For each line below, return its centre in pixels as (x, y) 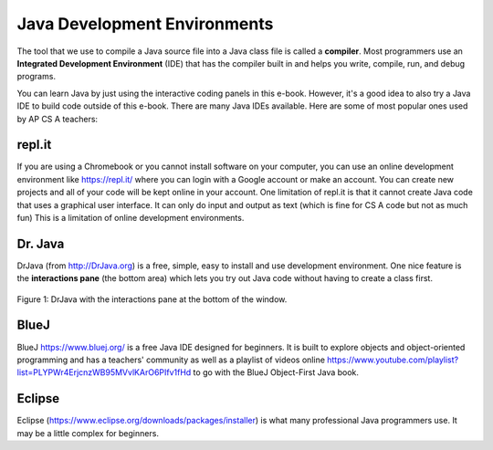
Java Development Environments (145, 24)
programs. (37, 77)
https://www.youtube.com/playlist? (393, 360)
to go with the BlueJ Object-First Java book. (276, 372)
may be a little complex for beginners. (88, 433)
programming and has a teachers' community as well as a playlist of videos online (171, 360)
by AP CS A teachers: (58, 119)
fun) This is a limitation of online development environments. (131, 217)
